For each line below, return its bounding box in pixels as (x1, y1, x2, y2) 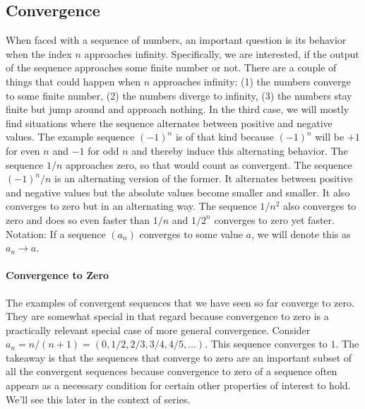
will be (315, 129, 345, 144)
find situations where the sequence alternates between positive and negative (6, 115, 333, 130)
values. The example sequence (6, 129, 135, 144)
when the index (6, 46, 72, 61)
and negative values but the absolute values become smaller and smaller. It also (6, 184, 350, 199)
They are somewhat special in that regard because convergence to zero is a (6, 309, 329, 324)
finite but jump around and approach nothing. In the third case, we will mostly (6, 102, 349, 117)
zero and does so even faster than (6, 212, 150, 227)
